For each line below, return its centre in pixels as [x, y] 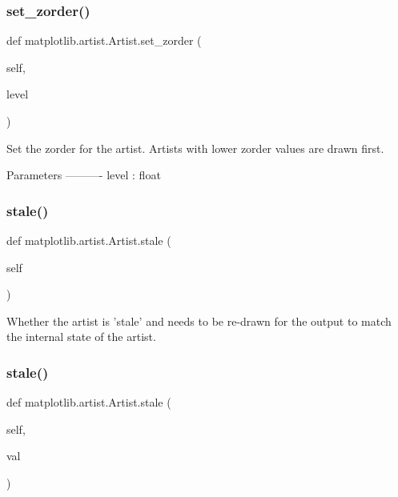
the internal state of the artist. [81, 337]
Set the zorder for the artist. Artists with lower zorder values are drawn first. [195, 148]
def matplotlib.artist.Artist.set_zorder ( [104, 40]
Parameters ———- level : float [84, 175]
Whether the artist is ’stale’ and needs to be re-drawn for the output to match [199, 321]
